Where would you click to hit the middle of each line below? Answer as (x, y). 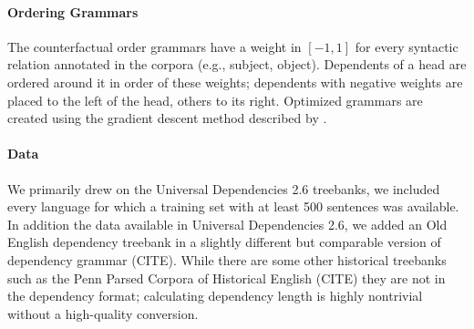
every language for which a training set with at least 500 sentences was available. (233, 206)
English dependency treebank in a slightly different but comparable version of (224, 242)
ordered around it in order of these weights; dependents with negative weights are (235, 82)
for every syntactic (407, 46)
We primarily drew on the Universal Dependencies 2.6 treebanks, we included (224, 188)
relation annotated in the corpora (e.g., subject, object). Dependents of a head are (237, 64)
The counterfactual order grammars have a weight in (155, 46)
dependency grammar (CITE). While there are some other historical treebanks (227, 259)
